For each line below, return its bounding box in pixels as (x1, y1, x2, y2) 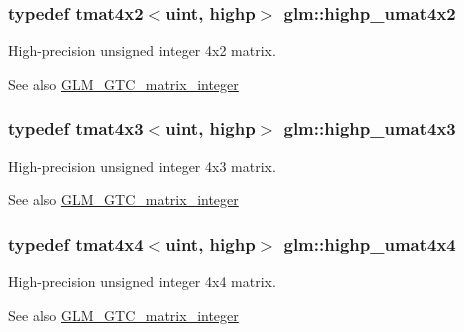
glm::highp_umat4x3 (283, 116, 456, 141)
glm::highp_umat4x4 (283, 231, 456, 256)
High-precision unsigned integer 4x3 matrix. (8, 155, 276, 176)
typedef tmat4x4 (8, 231, 144, 256)
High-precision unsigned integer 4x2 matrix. (8, 40, 276, 61)
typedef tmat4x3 (8, 116, 144, 141)
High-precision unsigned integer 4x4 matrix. (8, 271, 276, 292)
